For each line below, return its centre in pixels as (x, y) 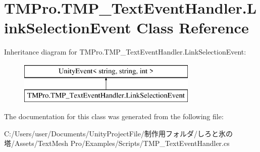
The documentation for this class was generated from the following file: (114, 116)
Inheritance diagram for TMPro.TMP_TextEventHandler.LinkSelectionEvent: (125, 52)
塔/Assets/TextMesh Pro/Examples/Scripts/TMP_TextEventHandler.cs (117, 143)
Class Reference (193, 28)
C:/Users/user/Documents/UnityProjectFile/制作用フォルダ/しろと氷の (118, 133)
